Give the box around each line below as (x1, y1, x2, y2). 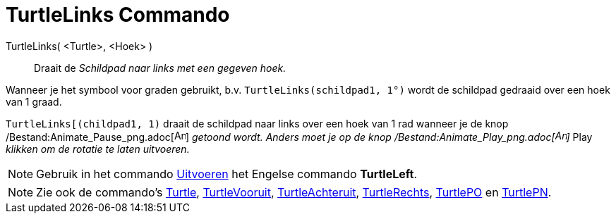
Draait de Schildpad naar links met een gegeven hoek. (34, 61, 286, 74)
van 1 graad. (6, 95, 62, 108)
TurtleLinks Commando (6, 3, 230, 27)
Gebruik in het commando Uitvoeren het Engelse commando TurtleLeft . (36, 166, 418, 181)
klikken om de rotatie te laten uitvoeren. (6, 142, 190, 155)
